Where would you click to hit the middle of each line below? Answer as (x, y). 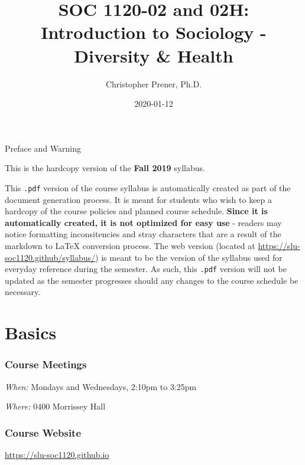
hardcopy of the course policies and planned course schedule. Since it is (136, 211)
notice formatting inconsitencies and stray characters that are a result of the (143, 234)
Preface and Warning (43, 148)
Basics (31, 333)
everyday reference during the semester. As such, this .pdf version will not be (146, 269)
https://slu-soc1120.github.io (57, 454)
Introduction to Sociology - (154, 32)
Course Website (43, 432)
